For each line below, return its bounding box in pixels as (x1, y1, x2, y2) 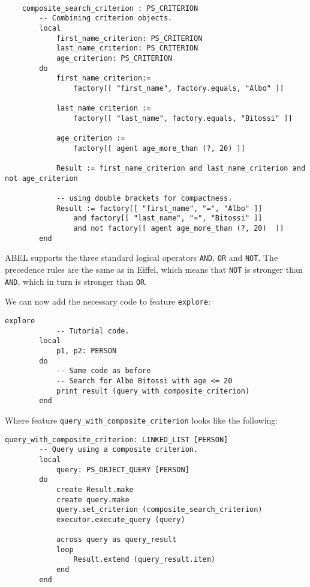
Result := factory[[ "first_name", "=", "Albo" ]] (56, 204, 263, 213)
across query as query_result (56, 535, 177, 544)
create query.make (56, 495, 130, 504)
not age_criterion (5, 174, 78, 183)
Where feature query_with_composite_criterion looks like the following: (5, 413, 278, 426)
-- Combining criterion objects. (39, 14, 173, 23)
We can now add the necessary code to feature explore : (5, 295, 210, 308)
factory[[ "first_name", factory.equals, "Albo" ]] (73, 84, 284, 93)
